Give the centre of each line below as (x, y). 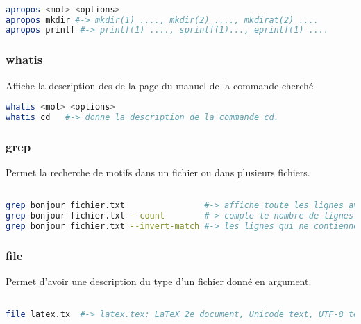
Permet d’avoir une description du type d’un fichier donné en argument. (159, 281)
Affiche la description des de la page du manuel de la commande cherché (160, 85)
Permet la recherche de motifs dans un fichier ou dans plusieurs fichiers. (158, 172)
